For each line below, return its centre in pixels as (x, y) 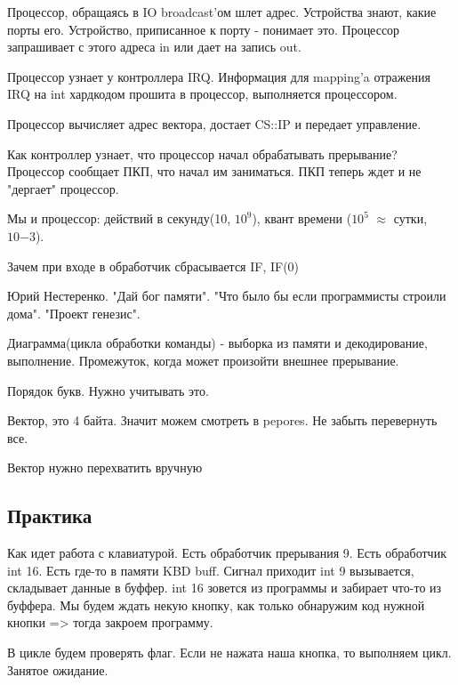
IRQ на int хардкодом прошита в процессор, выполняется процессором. (202, 94)
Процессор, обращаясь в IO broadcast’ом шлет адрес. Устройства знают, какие (222, 12)
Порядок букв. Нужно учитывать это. (108, 390)
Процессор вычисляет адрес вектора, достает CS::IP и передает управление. (214, 123)
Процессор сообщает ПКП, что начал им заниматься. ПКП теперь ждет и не (214, 171)
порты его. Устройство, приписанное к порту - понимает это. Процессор (204, 29)
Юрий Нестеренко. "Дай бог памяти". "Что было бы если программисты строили (227, 296)
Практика (50, 516)
